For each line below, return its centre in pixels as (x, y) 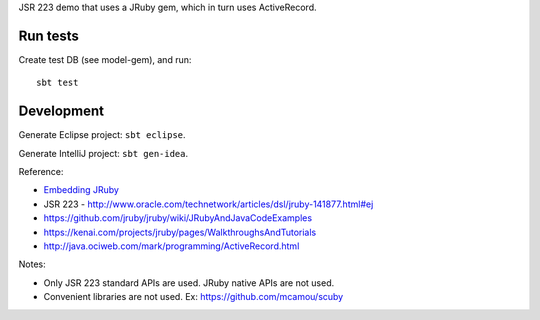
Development (61, 111)
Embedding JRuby (81, 190)
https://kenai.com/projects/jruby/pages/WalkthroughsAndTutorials (180, 232)
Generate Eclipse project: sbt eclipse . (102, 135)
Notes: (32, 264)
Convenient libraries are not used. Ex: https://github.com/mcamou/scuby (193, 297)
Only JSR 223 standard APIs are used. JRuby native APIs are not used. (189, 282)
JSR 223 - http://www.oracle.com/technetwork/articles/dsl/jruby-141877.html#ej (208, 204)
